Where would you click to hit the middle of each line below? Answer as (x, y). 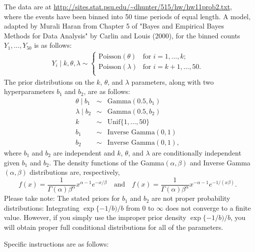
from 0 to (140, 207)
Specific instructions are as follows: (57, 243)
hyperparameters (29, 91)
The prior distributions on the (49, 81)
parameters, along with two (172, 81)
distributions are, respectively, (75, 172)
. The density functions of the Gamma (107, 162)
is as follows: (53, 45)
